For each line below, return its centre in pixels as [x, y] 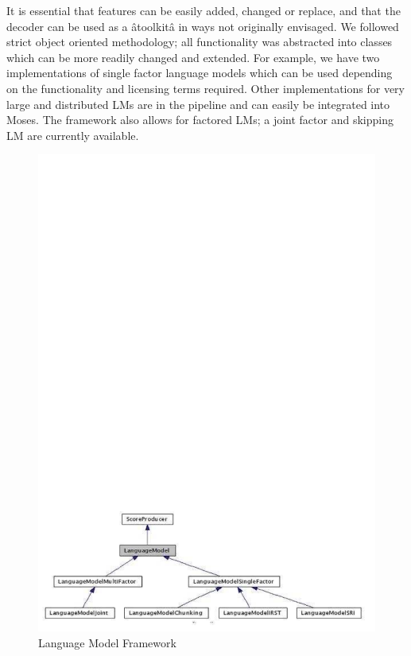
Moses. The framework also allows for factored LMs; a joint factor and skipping [200, 120]
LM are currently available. [73, 135]
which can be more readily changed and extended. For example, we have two [193, 57]
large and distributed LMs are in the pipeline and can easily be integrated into [198, 104]
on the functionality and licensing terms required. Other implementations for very [206, 88]
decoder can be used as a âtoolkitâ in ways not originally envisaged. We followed [203, 26]
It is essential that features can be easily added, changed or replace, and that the [204, 10]
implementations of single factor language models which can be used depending [200, 73]
